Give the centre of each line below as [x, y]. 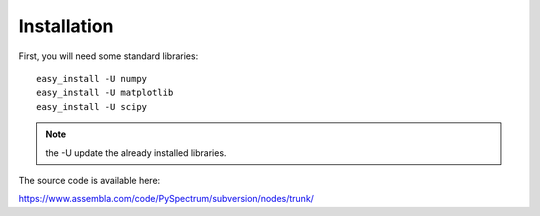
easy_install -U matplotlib [105, 93]
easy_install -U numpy [92, 78]
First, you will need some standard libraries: [108, 56]
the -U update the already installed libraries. [136, 152]
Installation [66, 26]
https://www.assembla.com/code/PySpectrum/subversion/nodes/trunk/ [166, 199]
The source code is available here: [89, 180]
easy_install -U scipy [92, 106]
